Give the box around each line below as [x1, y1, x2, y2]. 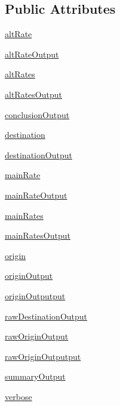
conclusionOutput [5, 108, 70, 121]
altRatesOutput [5, 88, 62, 100]
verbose [5, 390, 32, 402]
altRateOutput [5, 47, 59, 60]
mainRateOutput [5, 188, 67, 201]
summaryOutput [5, 370, 66, 383]
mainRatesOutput [5, 229, 70, 242]
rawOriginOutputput [5, 350, 81, 362]
